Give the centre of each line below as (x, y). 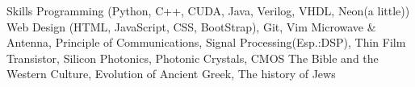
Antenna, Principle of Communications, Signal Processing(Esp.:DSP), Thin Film (206, 42)
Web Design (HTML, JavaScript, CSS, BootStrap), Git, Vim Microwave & (191, 26)
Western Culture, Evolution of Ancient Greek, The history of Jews (171, 74)
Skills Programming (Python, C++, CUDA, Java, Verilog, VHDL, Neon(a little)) (208, 10)
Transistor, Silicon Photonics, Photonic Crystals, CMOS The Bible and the (193, 58)
